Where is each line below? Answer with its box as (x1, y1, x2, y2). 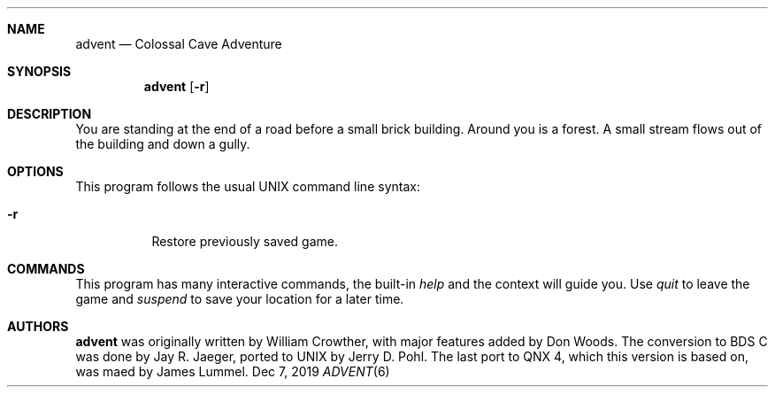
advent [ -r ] (143, 79, 210, 94)
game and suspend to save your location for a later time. (75, 291, 404, 306)
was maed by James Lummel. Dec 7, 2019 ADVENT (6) (75, 364, 390, 379)
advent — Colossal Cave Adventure (75, 36, 282, 51)
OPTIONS (7, 164, 64, 179)
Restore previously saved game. (151, 234, 339, 249)
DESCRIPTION (7, 106, 92, 121)
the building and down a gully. (75, 136, 250, 151)
